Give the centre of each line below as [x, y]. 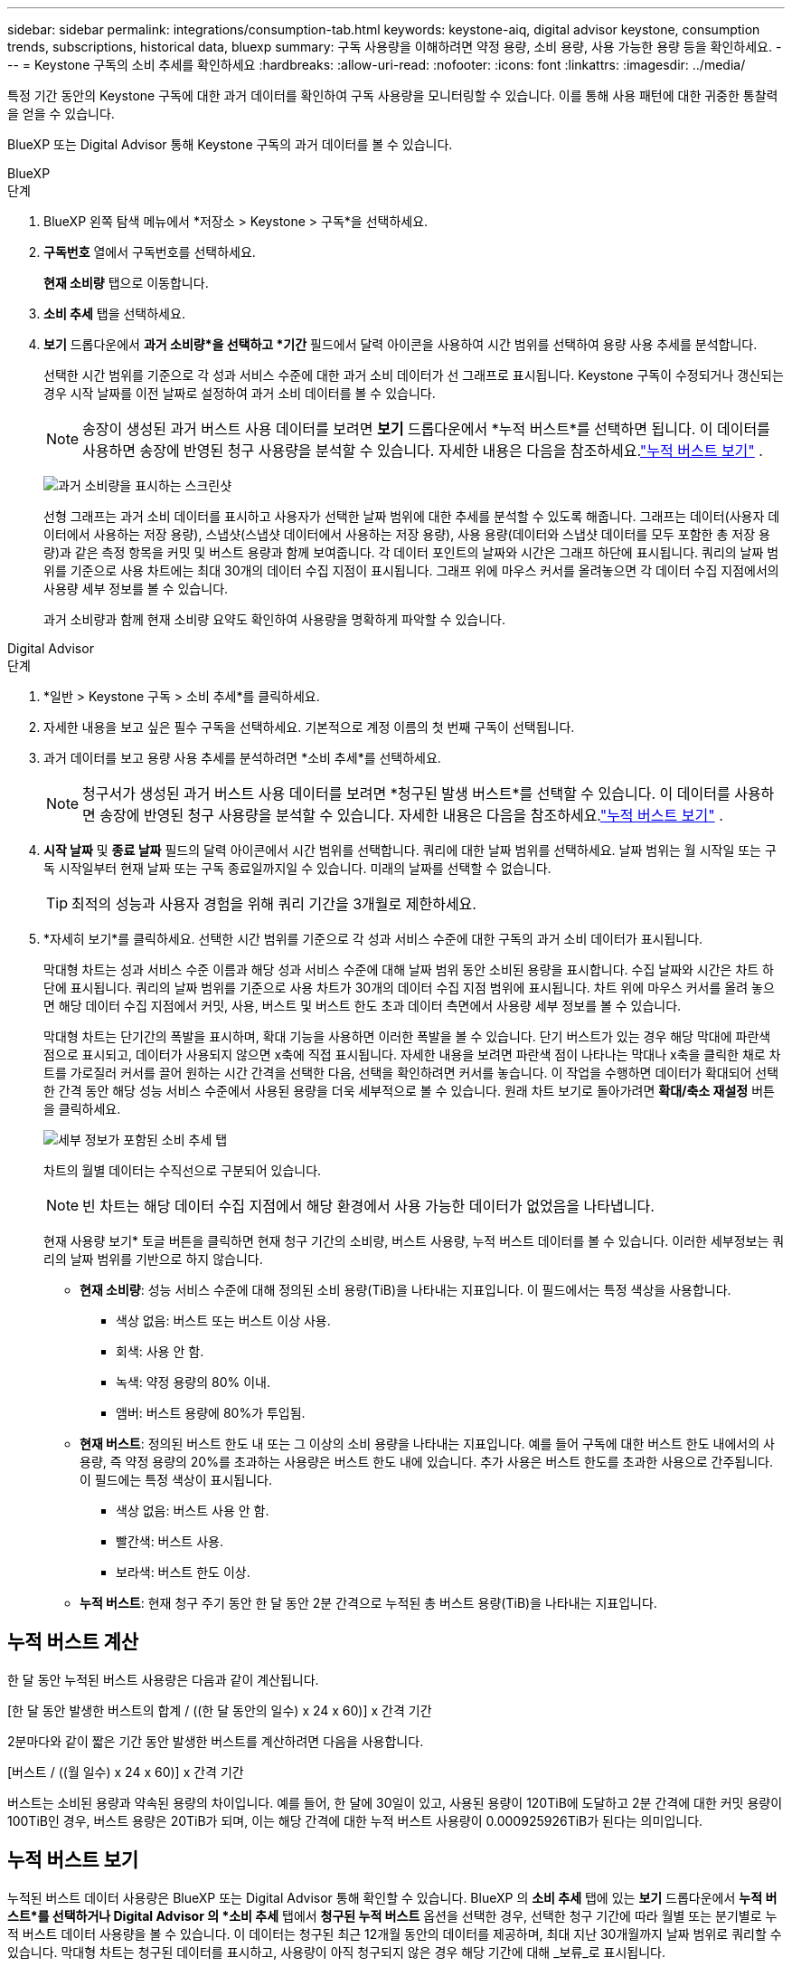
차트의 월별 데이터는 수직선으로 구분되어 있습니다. [183, 1170]
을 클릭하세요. [82, 1109]
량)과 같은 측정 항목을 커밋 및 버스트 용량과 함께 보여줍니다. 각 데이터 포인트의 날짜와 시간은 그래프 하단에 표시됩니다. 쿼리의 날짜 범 [411, 552]
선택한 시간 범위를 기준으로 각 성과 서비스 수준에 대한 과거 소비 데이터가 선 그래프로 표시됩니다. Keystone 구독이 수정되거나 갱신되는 [414, 375]
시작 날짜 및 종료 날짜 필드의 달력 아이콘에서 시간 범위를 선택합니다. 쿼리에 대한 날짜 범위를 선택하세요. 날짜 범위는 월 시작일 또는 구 [410, 850]
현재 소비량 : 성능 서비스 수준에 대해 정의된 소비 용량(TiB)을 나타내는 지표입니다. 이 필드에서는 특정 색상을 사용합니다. [405, 1290]
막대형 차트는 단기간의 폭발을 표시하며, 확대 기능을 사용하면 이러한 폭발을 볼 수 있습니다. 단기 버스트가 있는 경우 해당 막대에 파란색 [407, 1036]
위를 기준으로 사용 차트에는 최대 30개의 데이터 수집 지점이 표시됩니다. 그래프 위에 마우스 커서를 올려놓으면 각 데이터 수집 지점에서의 [411, 570]
